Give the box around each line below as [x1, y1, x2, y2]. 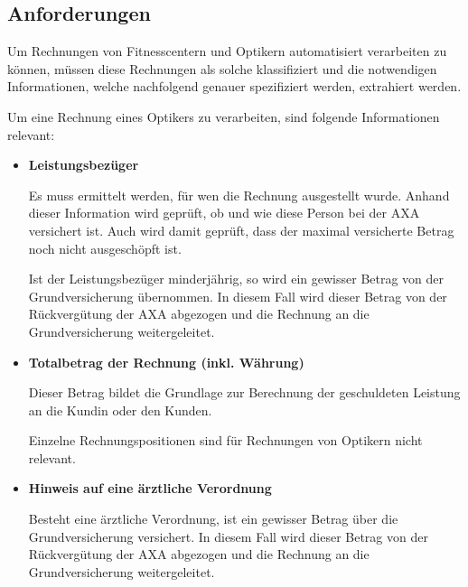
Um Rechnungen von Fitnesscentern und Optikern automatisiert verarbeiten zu [7, 42, 447, 61]
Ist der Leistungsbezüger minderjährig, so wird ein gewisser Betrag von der [28, 269, 445, 288]
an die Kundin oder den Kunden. [28, 400, 212, 419]
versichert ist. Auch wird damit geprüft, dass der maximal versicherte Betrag [28, 220, 454, 239]
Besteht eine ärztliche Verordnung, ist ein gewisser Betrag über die [28, 509, 398, 528]
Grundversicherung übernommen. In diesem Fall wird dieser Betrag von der [28, 286, 447, 305]
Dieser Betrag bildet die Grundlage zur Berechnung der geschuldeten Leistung [28, 383, 461, 402]
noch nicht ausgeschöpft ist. [28, 238, 182, 257]
